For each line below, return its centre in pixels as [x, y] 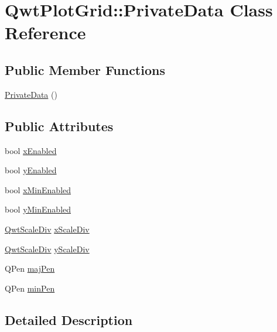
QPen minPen [30, 288]
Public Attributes [59, 126]
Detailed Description [69, 319]
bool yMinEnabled [38, 209]
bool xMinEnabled [38, 189]
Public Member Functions [85, 69]
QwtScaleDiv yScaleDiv [47, 249]
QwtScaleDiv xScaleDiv [47, 229]
